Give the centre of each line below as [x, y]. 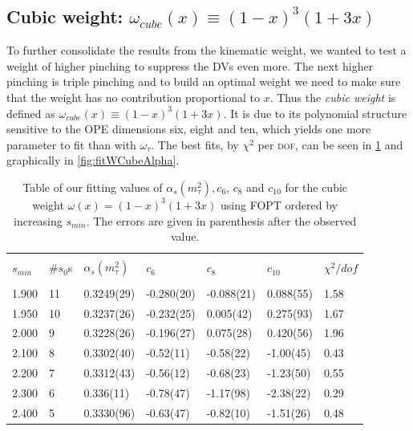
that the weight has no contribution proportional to [134, 97]
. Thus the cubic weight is [333, 97]
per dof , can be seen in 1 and [330, 144]
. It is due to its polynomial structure [315, 113]
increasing [38, 220]
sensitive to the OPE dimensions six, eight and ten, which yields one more [189, 129]
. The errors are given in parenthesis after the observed [221, 220]
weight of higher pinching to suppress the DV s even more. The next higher [190, 65]
